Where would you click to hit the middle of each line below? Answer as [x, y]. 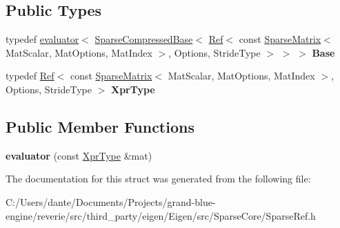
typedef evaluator [42, 39]
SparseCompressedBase [144, 39]
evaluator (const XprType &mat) [79, 155]
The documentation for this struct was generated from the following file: [158, 179]
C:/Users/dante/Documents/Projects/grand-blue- [111, 201]
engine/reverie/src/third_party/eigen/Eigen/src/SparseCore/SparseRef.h [161, 215]
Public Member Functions [100, 126]
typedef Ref [30, 76]
